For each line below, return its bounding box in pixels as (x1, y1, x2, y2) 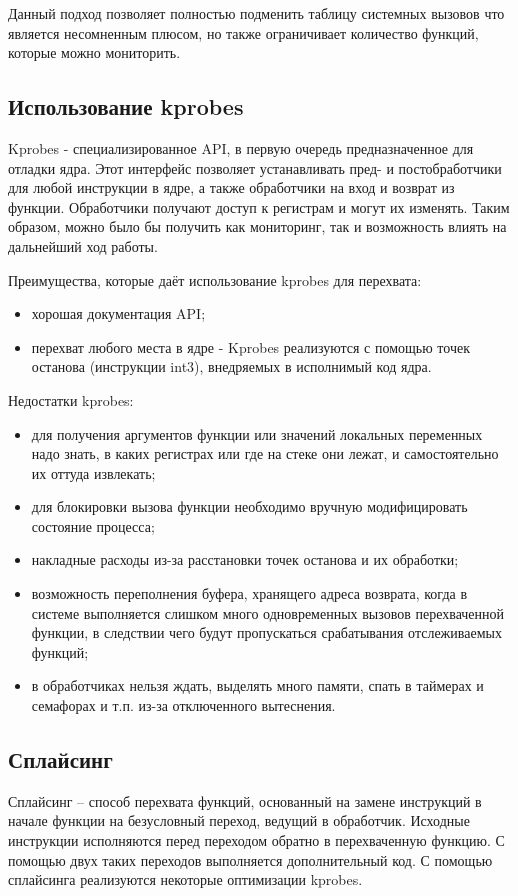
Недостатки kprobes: (8, 389, 134, 410)
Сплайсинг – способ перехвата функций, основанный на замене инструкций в (8, 790, 482, 811)
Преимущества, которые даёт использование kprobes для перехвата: (8, 269, 422, 290)
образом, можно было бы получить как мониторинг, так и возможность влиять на (8, 216, 507, 237)
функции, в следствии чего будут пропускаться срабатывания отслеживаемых (31, 622, 502, 643)
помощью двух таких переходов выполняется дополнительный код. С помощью (8, 849, 493, 870)
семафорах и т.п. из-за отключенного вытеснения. (31, 695, 336, 716)
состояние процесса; (31, 515, 155, 536)
